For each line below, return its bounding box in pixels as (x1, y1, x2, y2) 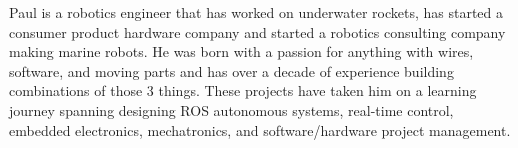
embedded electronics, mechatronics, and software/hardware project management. (9, 119, 511, 140)
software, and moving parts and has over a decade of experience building (9, 60, 454, 81)
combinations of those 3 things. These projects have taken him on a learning (9, 80, 477, 101)
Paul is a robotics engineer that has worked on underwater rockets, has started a (9, 2, 504, 22)
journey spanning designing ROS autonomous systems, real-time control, (9, 99, 454, 120)
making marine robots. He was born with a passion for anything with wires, (9, 41, 474, 62)
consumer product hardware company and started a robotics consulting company (9, 21, 506, 42)
